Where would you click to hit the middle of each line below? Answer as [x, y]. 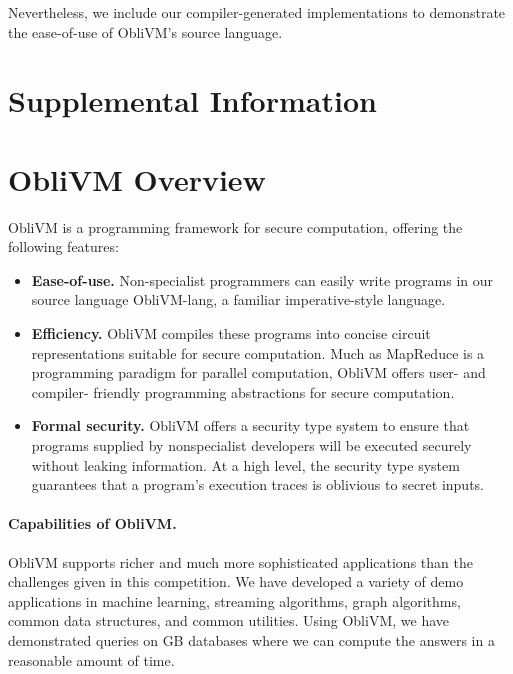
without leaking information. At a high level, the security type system [245, 464]
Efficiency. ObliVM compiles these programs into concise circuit [231, 333]
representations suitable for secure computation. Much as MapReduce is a [258, 352]
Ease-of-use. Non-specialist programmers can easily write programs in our [262, 279]
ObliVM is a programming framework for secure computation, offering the [235, 226]
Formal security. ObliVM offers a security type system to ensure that [250, 425]
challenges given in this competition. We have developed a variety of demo [236, 581]
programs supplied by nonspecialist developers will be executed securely [251, 445]
